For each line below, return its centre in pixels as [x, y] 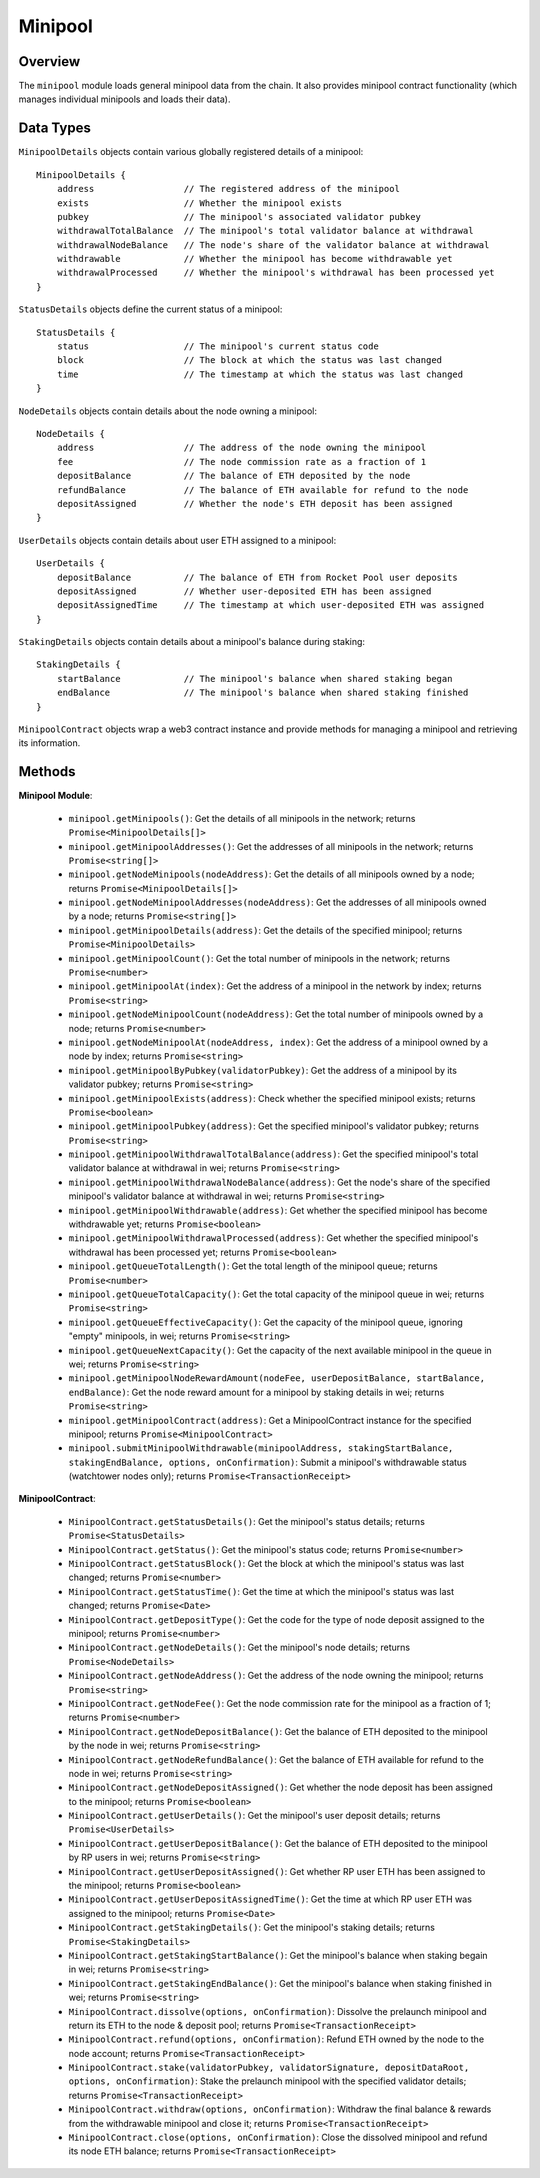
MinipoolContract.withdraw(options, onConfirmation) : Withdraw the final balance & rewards [280, 2109]
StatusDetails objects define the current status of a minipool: [150, 309]
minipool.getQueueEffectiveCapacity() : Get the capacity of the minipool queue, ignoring [266, 1322]
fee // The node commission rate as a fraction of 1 [241, 461]
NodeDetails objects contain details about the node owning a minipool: [167, 411]
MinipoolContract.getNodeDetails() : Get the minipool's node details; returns [239, 1647]
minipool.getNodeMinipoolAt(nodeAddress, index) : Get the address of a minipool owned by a [278, 1042]
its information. [49, 743]
